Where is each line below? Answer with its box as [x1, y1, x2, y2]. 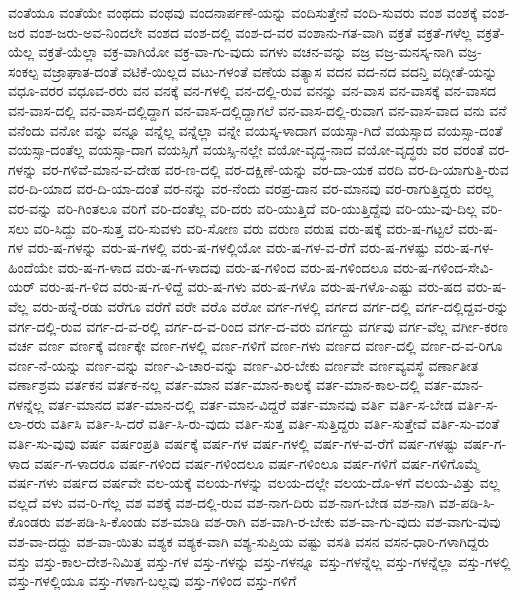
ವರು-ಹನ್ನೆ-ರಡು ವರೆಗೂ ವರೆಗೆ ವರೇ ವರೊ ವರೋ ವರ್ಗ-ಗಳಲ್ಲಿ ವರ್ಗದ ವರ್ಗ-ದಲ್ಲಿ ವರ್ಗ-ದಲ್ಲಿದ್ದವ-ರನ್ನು [32, 295, 509, 316]
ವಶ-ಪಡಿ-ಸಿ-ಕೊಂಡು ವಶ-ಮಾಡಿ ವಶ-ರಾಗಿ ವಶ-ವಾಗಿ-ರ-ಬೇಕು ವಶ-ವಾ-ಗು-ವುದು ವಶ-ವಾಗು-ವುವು [55, 511, 501, 532]
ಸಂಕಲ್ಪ [8, 60, 39, 81]
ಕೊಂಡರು [8, 511, 51, 532]
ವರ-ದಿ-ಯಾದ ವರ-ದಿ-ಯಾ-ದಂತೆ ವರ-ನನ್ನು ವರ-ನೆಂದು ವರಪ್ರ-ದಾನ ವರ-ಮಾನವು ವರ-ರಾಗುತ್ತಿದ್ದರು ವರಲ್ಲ [8, 178, 494, 199]
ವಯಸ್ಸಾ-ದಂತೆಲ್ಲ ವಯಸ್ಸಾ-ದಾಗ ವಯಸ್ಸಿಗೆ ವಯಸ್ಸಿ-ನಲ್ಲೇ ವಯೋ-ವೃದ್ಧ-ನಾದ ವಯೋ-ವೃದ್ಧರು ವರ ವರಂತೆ [8, 139, 484, 160]
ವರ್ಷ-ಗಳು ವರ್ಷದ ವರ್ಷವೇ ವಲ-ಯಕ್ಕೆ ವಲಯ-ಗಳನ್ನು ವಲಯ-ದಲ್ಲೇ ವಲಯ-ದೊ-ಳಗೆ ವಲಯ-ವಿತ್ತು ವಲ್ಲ [8, 472, 500, 493]
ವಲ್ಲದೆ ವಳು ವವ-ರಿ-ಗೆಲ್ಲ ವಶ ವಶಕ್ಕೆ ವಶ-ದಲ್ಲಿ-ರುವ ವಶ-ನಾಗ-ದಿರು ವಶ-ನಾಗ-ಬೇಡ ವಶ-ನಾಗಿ [8, 491, 435, 512]
